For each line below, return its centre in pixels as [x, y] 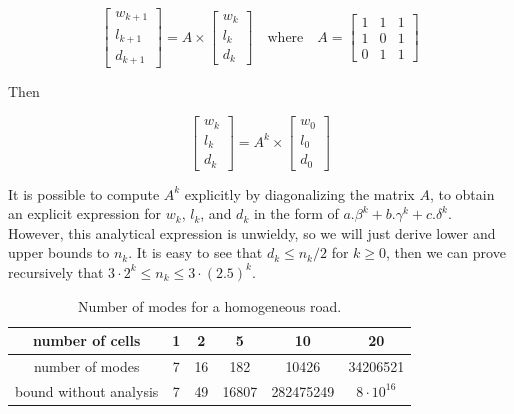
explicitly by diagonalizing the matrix [299, 193]
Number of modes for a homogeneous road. [210, 305]
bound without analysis [87, 390]
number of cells [86, 340]
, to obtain [462, 193]
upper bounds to [59, 252]
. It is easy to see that [195, 252]
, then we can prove [446, 252]
